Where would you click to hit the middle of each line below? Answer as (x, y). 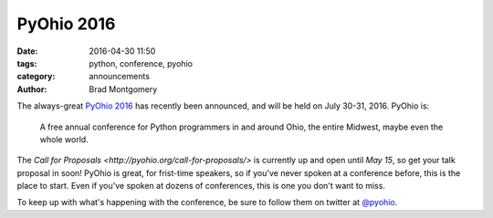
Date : (27, 51)
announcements (120, 77)
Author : (32, 89)
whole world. (64, 139)
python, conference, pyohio (141, 63)
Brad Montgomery (123, 89)
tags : (27, 63)
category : (36, 77)
